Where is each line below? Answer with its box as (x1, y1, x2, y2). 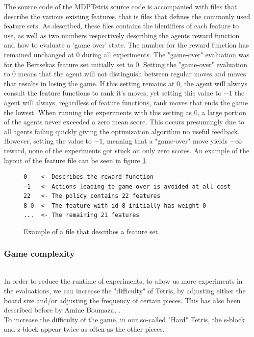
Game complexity (4, 247, 75, 259)
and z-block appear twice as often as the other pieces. (4, 324, 165, 334)
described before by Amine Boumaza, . (4, 305, 121, 315)
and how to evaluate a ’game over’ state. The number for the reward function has (4, 40, 249, 50)
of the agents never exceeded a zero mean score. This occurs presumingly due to (4, 117, 245, 127)
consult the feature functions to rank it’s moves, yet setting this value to (4, 88, 222, 98)
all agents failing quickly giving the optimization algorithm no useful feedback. (4, 126, 240, 136)
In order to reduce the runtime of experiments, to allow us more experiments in (4, 276, 243, 286)
